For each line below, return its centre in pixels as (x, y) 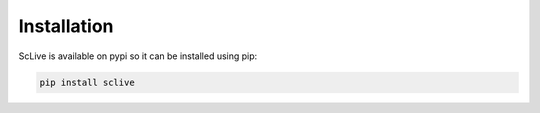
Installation (66, 26)
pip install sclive (87, 82)
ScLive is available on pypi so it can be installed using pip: (138, 56)
